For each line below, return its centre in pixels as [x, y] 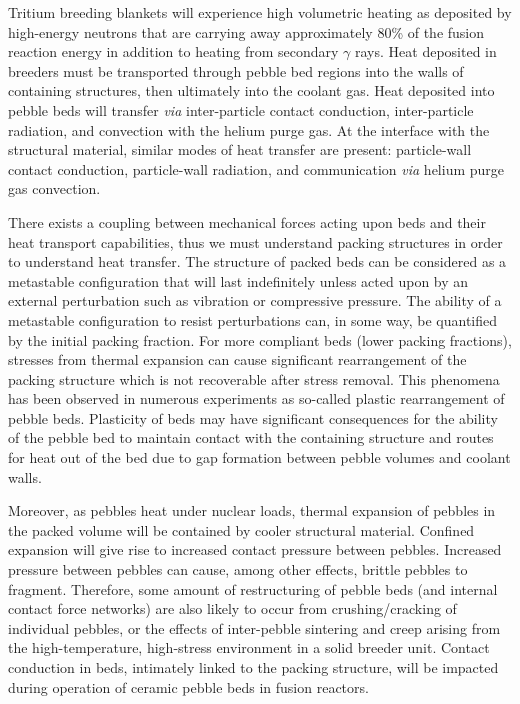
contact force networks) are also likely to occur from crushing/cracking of [232, 608]
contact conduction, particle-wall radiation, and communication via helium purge [256, 168]
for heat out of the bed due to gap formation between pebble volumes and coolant [259, 457]
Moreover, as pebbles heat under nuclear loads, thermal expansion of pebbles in [252, 510]
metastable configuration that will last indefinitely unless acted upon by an [238, 280]
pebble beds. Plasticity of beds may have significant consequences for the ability [253, 417]
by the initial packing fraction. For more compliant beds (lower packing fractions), [260, 339]
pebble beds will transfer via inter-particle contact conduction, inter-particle [241, 109]
